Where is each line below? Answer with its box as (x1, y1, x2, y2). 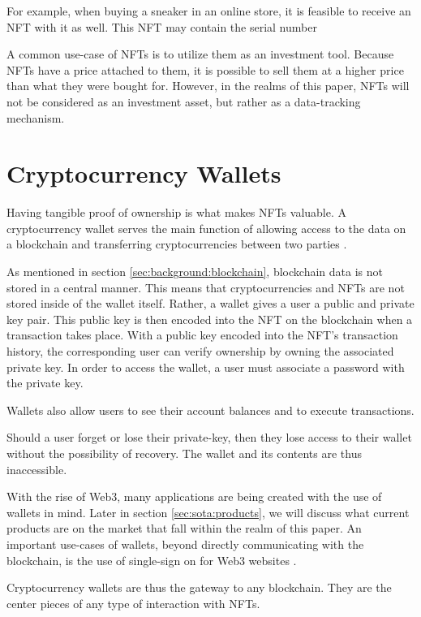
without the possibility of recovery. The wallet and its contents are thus (6, 445, 362, 461)
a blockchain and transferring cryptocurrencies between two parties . (6, 235, 347, 252)
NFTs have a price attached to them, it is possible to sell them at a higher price (6, 61, 404, 78)
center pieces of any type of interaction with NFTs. (6, 594, 260, 611)
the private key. (6, 374, 84, 391)
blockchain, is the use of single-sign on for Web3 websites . (6, 551, 297, 568)
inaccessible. (6, 460, 67, 477)
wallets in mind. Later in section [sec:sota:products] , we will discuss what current (6, 503, 410, 520)
